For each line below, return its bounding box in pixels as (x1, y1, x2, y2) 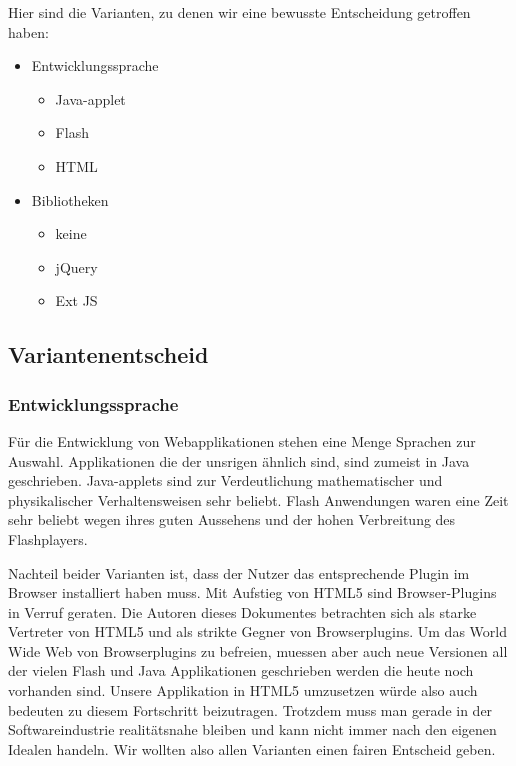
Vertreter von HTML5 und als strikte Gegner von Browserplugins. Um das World (8, 621, 507, 642)
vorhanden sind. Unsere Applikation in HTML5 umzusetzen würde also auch (8, 680, 478, 701)
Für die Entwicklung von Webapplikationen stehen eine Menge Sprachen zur (8, 430, 476, 451)
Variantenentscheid (8, 339, 209, 370)
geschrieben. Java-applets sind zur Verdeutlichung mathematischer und (8, 470, 443, 491)
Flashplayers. (8, 528, 88, 549)
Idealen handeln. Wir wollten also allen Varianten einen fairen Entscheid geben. (8, 738, 496, 759)
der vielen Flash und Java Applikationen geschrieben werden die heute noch (8, 660, 474, 681)
